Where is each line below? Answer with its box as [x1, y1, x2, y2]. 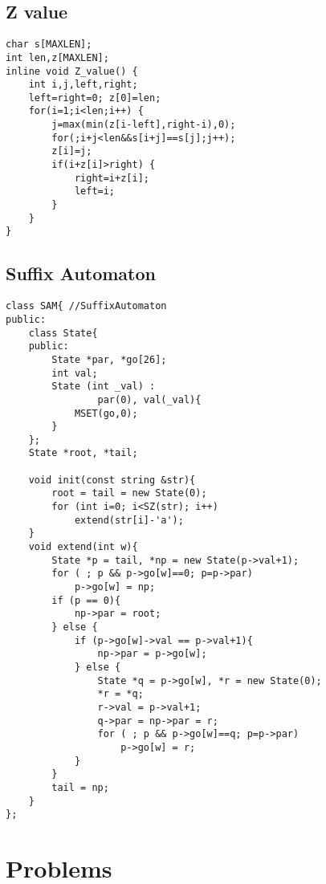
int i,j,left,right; [28, 79, 138, 91]
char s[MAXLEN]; [6, 39, 92, 51]
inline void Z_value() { [6, 65, 138, 77]
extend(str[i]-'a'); [74, 514, 184, 526]
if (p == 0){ [51, 594, 121, 606]
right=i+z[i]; [74, 172, 149, 184]
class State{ [28, 327, 98, 339]
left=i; [74, 185, 116, 198]
